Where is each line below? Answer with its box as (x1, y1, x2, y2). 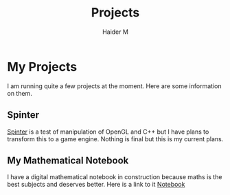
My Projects (7, 59, 78, 74)
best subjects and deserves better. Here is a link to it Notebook (7, 181, 185, 189)
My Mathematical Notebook (7, 154, 129, 166)
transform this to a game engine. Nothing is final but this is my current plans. (7, 134, 224, 143)
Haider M (102, 28, 129, 36)
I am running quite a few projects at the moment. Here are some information (7, 81, 222, 90)
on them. (7, 89, 32, 97)
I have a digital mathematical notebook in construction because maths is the (7, 173, 222, 181)
